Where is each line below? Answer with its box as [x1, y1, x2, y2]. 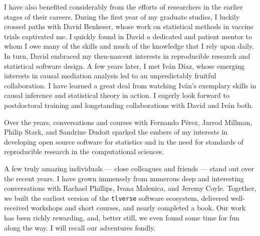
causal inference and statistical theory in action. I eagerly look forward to [4, 90, 229, 100]
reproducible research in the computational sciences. [4, 146, 164, 157]
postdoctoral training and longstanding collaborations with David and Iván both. [4, 99, 253, 110]
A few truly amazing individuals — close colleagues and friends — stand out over [4, 163, 254, 173]
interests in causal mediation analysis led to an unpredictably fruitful [4, 70, 216, 81]
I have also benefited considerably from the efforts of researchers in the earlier [4, 2, 243, 12]
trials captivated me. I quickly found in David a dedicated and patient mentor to [4, 31, 252, 41]
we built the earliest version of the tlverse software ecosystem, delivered [4, 192, 229, 203]
